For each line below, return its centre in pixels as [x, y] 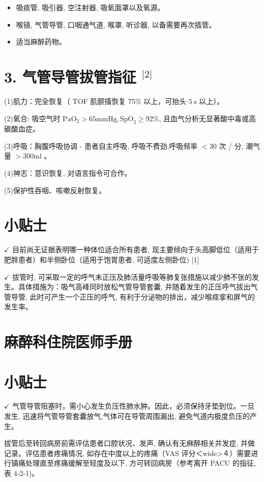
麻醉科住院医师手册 [68, 342]
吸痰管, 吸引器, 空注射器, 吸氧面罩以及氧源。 [90, 7]
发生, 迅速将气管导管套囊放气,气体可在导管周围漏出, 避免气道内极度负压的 [127, 416]
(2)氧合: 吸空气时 [32, 118]
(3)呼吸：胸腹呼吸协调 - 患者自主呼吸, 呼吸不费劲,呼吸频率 [101, 145]
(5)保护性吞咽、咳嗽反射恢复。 [55, 190]
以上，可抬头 [165, 101]
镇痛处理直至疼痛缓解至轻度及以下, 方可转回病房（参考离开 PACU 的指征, [133, 463]
